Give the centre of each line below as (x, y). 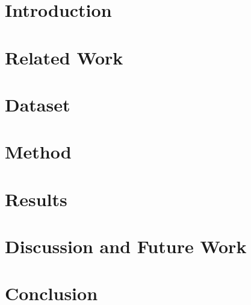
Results (36, 199)
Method (38, 152)
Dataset (38, 104)
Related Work (64, 57)
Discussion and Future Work (126, 246)
